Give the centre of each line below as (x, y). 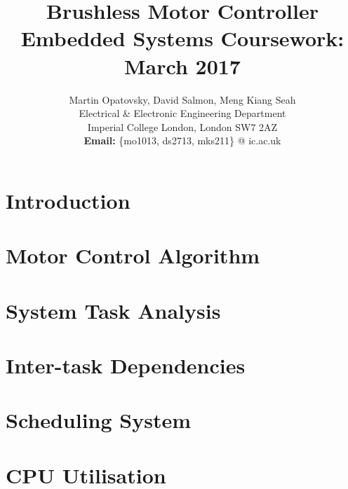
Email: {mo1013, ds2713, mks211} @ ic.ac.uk (182, 140)
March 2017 (182, 66)
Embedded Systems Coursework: (182, 38)
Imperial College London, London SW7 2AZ (182, 126)
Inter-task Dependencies (126, 365)
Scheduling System (99, 420)
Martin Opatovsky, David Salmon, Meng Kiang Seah (182, 99)
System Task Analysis (113, 310)
